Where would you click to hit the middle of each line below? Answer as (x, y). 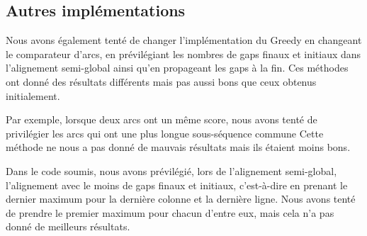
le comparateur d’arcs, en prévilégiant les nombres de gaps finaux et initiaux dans (183, 54)
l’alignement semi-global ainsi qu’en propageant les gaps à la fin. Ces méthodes (177, 68)
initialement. (33, 95)
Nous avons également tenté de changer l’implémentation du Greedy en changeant (184, 40)
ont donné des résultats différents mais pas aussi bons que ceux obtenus (161, 81)
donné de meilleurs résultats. (68, 226)
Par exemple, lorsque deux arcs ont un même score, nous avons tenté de (162, 119)
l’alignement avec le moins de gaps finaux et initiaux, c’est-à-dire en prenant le (177, 185)
